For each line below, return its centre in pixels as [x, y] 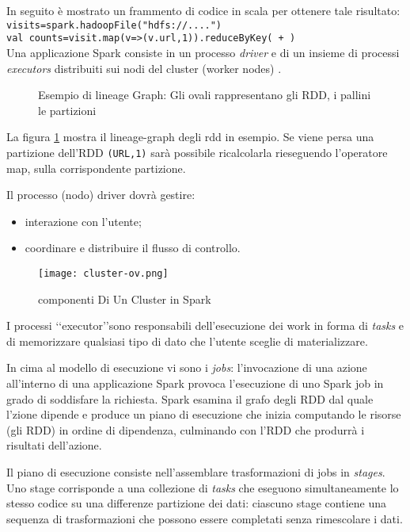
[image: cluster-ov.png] [103, 273]
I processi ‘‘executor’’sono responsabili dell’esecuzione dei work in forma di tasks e [205, 325]
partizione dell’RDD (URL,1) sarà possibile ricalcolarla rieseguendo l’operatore [197, 152]
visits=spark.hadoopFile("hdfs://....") [114, 25]
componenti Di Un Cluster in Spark [125, 299]
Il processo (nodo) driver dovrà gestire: [101, 195]
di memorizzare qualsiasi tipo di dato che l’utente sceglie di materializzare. [187, 341]
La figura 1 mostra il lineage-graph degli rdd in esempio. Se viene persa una [190, 137]
